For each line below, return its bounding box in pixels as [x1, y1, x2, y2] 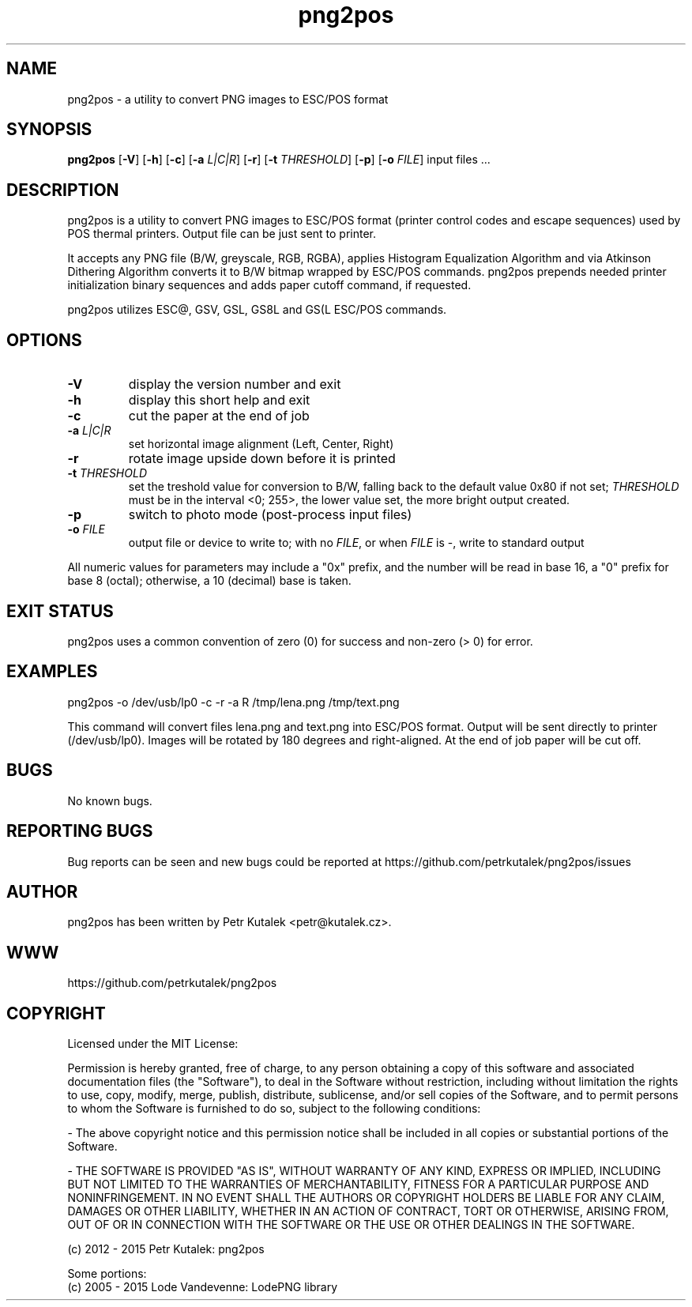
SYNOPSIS [6, 119, 92, 140]
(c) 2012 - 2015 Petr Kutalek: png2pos [67, 1242, 265, 1256]
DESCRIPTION [6, 179, 119, 200]
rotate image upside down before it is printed [128, 450, 396, 467]
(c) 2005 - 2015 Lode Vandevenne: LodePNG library [67, 1280, 338, 1294]
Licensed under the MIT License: [67, 1037, 239, 1051]
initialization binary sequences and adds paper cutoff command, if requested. [67, 278, 472, 292]
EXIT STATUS [6, 601, 114, 621]
